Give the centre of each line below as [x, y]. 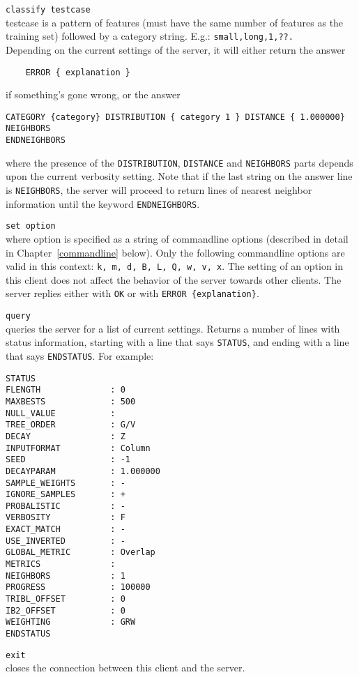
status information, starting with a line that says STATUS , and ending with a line [177, 342]
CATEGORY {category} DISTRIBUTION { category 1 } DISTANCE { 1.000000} [175, 117]
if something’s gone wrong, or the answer [93, 94]
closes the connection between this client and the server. [125, 668]
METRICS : [61, 564]
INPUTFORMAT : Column [78, 448]
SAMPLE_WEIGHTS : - [66, 483]
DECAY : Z [66, 436]
